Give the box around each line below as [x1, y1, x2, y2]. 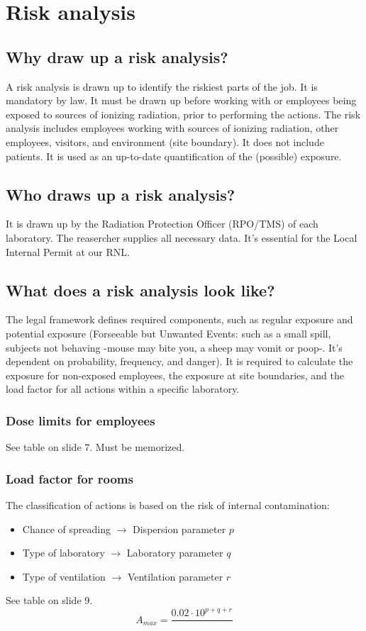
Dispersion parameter [133, 521, 226, 536]
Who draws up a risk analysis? [6, 183, 235, 205]
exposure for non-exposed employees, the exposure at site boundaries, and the [6, 367, 345, 382]
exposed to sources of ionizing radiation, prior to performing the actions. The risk [6, 106, 361, 121]
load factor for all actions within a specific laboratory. [6, 381, 240, 396]
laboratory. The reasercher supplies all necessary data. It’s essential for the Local [6, 230, 357, 245]
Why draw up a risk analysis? [6, 45, 228, 67]
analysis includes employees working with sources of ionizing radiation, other [6, 121, 339, 135]
